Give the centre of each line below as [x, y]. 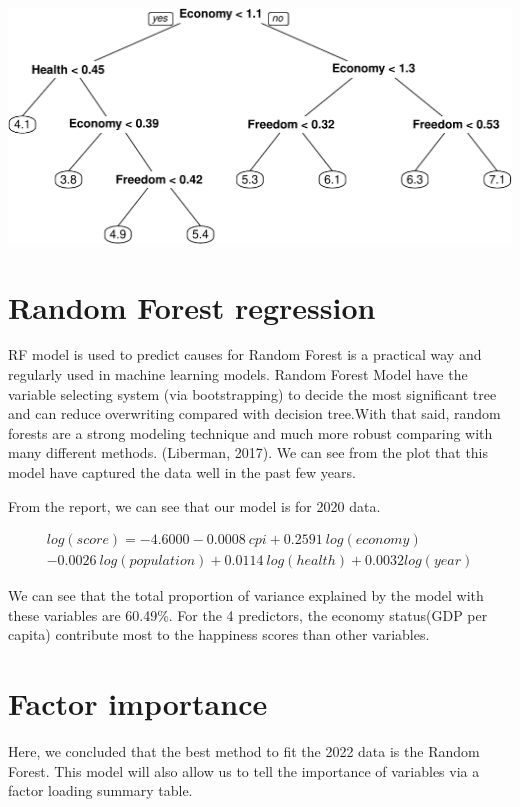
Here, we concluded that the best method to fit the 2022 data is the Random [244, 751]
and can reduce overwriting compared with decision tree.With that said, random [254, 413]
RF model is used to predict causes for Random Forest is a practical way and [245, 354]
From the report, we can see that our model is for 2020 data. [194, 505]
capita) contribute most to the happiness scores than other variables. [219, 634]
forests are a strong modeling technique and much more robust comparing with [250, 432]
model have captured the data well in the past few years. [182, 472]
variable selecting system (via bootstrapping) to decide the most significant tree [252, 393]
